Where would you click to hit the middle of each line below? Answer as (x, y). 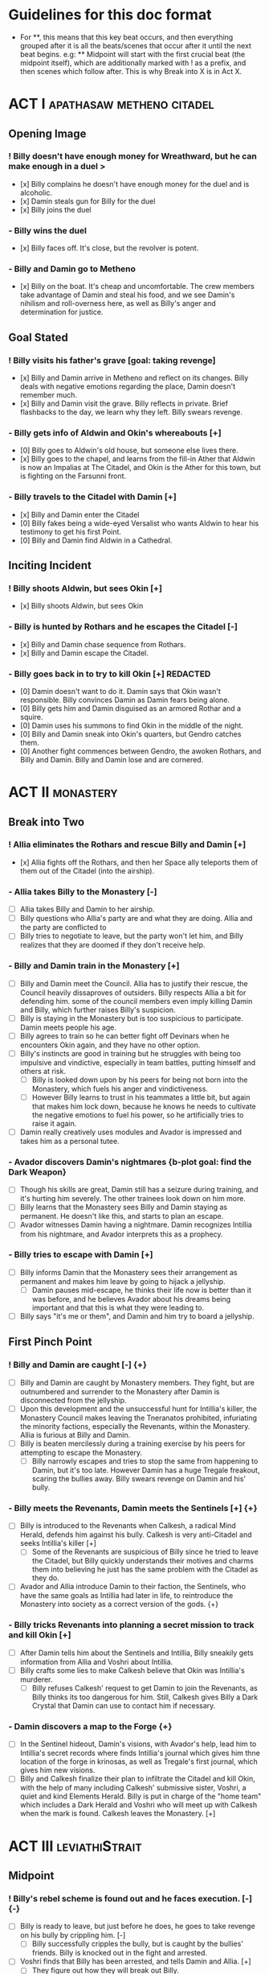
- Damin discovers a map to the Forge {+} (90, 1726)
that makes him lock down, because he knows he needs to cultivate (144, 1106)
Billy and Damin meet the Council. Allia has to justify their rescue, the (134, 983)
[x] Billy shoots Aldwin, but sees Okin (82, 606)
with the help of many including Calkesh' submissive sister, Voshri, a (133, 1788)
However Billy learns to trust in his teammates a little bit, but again (141, 1097)
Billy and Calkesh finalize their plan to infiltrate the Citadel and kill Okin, (137, 1779)
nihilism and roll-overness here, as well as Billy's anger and (118, 304)
